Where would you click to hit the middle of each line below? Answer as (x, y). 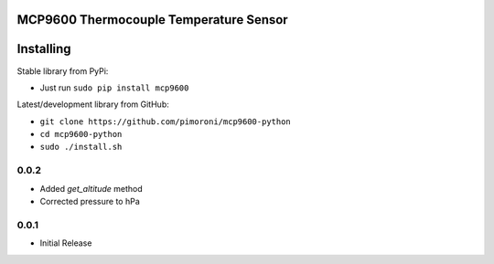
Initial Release (66, 243)
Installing (44, 49)
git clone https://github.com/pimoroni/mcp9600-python (166, 121)
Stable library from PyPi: (63, 71)
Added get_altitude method (91, 188)
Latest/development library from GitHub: (93, 104)
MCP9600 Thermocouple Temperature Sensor (152, 20)
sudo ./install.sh (81, 147)
